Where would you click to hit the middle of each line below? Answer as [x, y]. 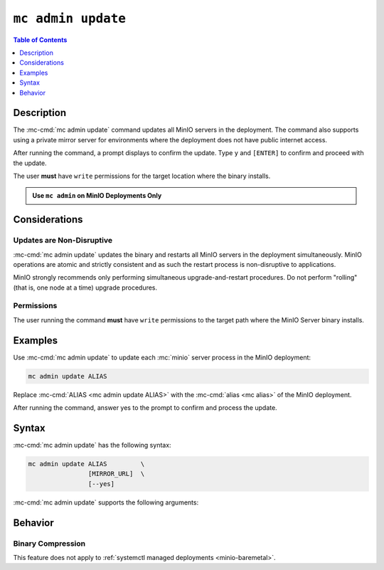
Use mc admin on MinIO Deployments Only [97, 196]
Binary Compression [49, 543]
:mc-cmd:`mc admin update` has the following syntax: [92, 445]
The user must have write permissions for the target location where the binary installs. [142, 176]
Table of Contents [40, 40]
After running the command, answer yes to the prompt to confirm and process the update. [145, 408]
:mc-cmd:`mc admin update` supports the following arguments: [106, 502]
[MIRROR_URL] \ [116, 474]
